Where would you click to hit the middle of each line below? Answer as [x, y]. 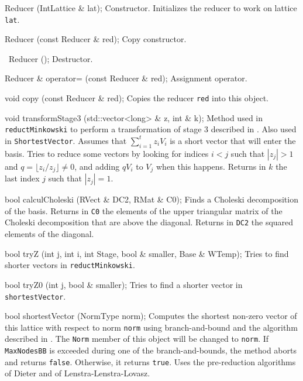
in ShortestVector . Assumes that [66, 140]
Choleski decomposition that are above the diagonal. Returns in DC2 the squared [149, 222]
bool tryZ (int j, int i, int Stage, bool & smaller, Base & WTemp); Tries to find [147, 253]
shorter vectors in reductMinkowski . [70, 265]
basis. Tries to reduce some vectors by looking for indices [107, 153]
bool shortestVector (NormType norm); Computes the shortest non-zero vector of [151, 316]
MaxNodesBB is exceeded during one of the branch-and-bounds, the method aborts [151, 350]
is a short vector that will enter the [233, 140]
